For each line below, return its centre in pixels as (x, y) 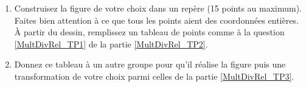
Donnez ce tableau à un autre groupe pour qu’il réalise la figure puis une (150, 64)
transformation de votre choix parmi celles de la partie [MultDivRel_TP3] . (154, 76)
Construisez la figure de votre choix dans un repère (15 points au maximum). (158, 8)
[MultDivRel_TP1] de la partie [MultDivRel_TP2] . (111, 43)
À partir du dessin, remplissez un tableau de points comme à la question (149, 32)
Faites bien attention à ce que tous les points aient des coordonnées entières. (156, 20)
